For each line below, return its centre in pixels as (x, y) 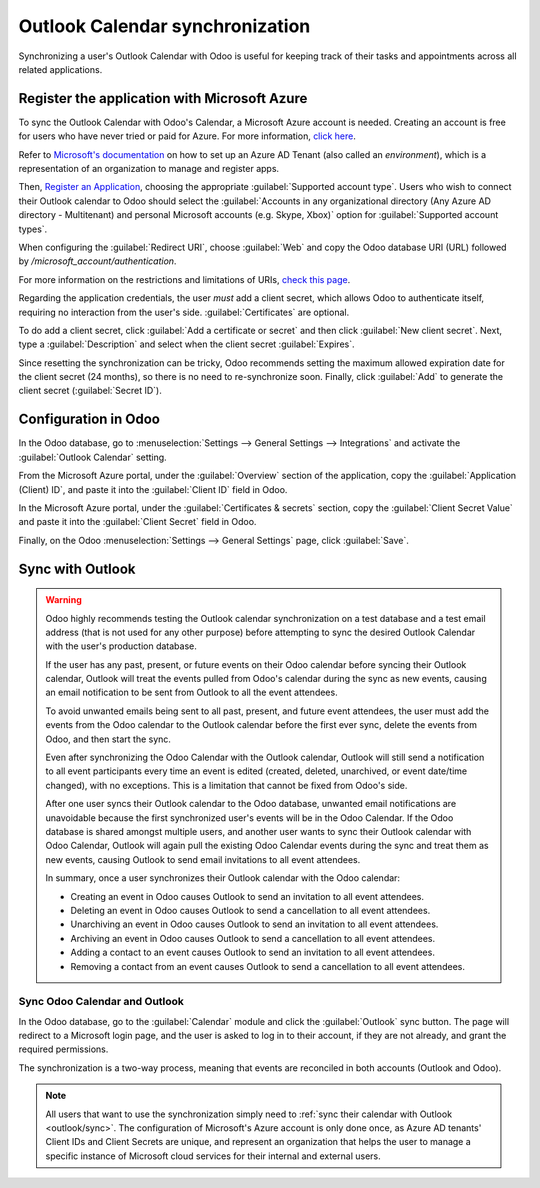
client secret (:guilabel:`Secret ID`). (90, 391)
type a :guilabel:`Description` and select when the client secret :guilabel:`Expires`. (186, 344)
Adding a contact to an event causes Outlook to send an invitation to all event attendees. (252, 952)
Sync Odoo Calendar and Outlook (101, 1002)
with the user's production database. (121, 646)
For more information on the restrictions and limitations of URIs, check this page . (184, 279)
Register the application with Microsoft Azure (163, 98)
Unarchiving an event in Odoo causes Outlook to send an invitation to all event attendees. (254, 924)
